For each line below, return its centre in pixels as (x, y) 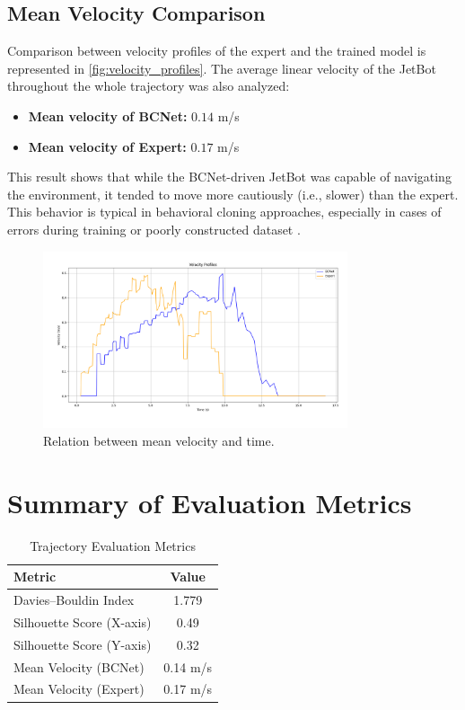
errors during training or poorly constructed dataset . (154, 229)
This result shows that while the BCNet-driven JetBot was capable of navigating (229, 177)
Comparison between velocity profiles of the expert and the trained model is (217, 51)
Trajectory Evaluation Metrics (113, 545)
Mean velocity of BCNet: (108, 115)
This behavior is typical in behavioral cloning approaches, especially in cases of (224, 212)
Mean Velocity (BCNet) (79, 666)
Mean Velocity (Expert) (79, 689)
